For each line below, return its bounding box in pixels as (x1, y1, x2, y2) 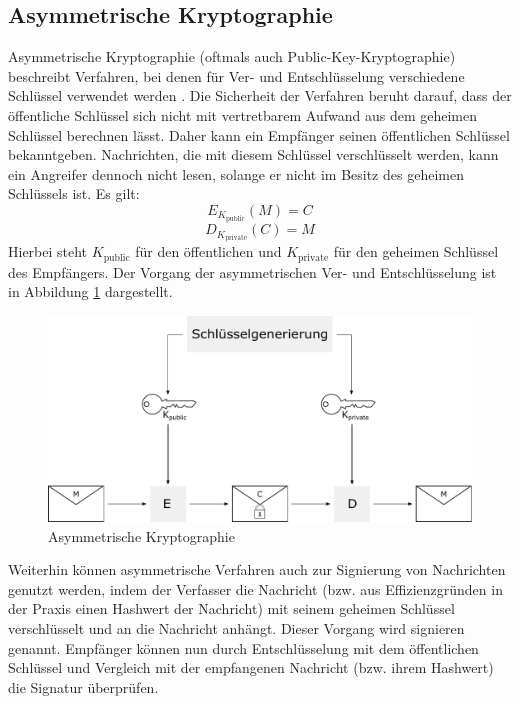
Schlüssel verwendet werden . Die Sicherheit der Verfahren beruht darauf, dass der (8, 85, 512, 106)
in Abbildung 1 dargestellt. (8, 281, 173, 302)
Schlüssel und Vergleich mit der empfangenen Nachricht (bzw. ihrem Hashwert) (8, 657, 494, 678)
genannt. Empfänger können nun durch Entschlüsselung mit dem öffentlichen (8, 637, 479, 658)
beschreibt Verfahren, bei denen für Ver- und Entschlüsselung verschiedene (8, 65, 465, 86)
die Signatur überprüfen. (8, 676, 159, 697)
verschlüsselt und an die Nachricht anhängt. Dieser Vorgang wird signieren (8, 617, 465, 638)
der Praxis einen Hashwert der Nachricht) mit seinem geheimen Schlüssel (8, 598, 455, 619)
